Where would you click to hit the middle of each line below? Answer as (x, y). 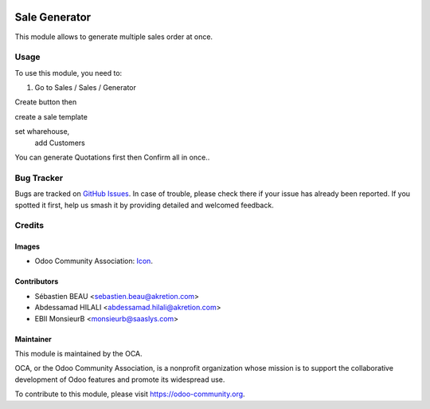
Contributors (37, 281)
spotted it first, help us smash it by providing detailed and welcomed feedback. (144, 205)
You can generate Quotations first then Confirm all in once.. (112, 157)
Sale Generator (53, 17)
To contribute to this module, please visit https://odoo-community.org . (130, 394)
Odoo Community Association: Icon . (94, 261)
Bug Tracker (39, 178)
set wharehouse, (42, 132)
